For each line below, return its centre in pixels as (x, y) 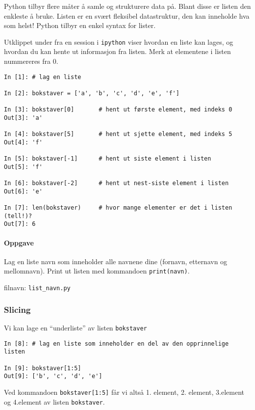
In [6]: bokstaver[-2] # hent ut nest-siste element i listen (116, 183)
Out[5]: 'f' (23, 167)
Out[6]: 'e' (23, 191)
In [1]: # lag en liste (43, 77)
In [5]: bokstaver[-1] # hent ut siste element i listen (108, 159)
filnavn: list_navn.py (37, 287)
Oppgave (19, 242)
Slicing (17, 309)
